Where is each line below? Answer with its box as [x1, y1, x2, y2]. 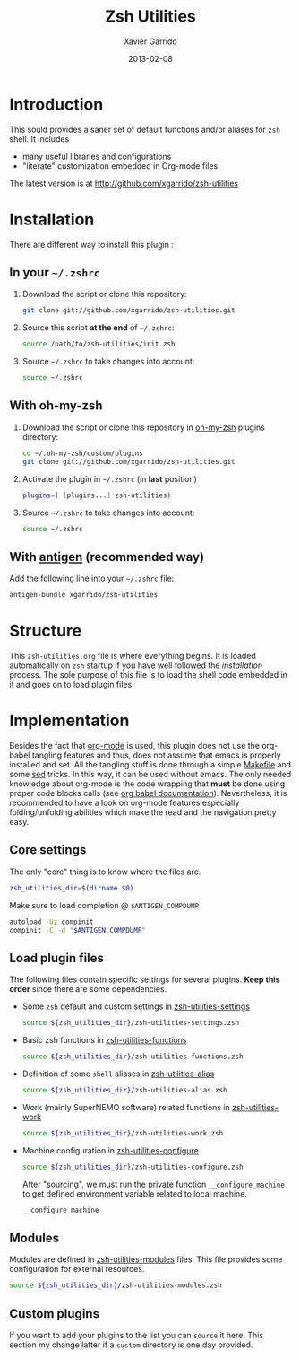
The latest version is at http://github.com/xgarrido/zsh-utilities [9, 178, 239, 189]
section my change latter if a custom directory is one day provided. [9, 1339, 253, 1350]
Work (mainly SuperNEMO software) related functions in [21, 1101, 230, 1112]
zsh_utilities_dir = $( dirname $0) [9, 883, 134, 892]
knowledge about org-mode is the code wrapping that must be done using [9, 778, 286, 789]
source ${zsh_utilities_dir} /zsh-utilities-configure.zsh [21, 1162, 244, 1171]
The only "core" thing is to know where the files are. [9, 866, 201, 877]
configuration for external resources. [9, 1264, 145, 1275]
